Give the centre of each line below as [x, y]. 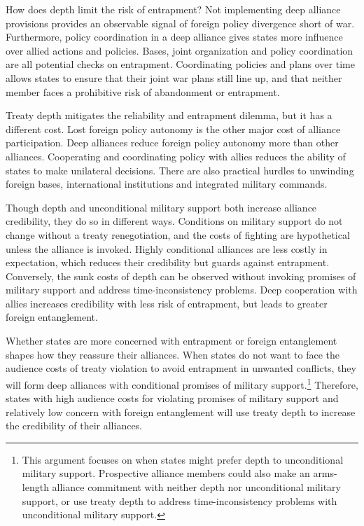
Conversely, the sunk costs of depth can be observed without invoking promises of [181, 276]
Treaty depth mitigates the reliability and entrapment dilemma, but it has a [169, 115]
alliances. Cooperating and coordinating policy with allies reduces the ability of [176, 156]
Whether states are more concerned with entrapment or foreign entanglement [171, 341]
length [35, 487]
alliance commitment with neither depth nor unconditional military [196, 487]
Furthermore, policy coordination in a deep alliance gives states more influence [174, 37]
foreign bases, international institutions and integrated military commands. [167, 184]
